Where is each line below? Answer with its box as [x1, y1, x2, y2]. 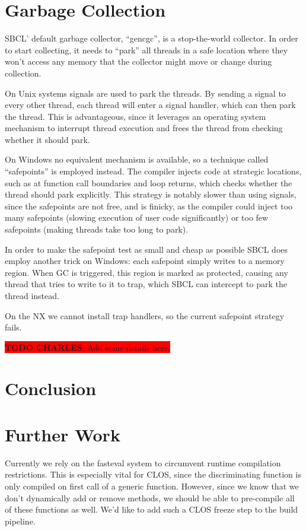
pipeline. [5, 514, 36, 527]
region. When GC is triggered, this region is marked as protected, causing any [5, 266, 288, 278]
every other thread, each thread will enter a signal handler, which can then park [5, 98, 296, 111]
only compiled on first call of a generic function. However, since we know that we [5, 480, 299, 492]
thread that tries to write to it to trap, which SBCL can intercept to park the [5, 278, 287, 290]
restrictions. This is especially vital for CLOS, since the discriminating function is [5, 468, 301, 481]
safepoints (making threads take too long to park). [5, 223, 189, 236]
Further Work [5, 422, 120, 446]
